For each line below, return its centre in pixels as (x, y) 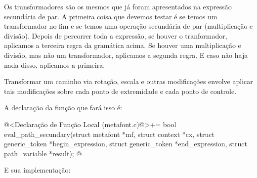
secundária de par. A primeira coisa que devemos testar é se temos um (111, 16)
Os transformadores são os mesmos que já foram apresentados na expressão (118, 6)
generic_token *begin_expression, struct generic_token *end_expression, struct (126, 144)
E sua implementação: (37, 170)
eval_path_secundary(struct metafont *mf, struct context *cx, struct (109, 134)
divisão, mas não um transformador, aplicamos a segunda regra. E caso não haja (126, 55)
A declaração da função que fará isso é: (63, 108)
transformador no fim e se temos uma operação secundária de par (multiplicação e (128, 26)
